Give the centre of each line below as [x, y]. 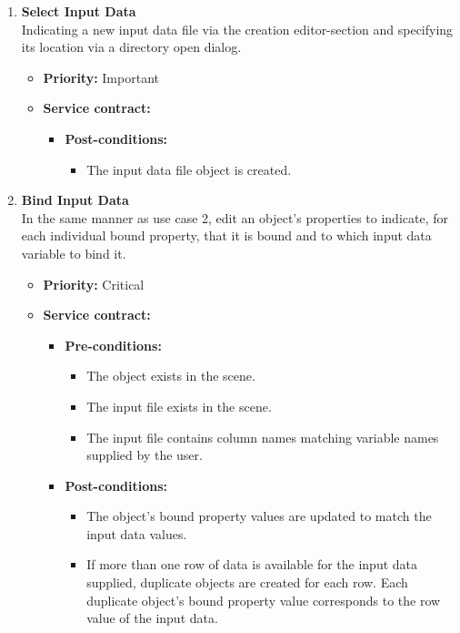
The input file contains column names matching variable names [263, 437]
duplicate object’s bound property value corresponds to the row [264, 600]
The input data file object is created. [189, 169]
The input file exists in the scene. [179, 406]
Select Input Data [79, 11]
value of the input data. [152, 618]
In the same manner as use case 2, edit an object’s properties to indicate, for [235, 217]
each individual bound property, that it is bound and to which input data [226, 235]
